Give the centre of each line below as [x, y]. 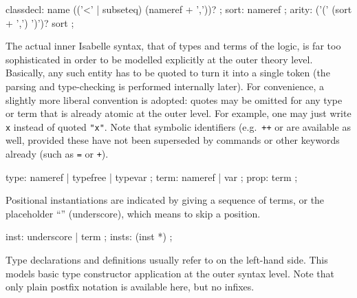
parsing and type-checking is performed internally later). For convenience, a [165, 86]
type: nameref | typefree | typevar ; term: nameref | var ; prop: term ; [152, 177]
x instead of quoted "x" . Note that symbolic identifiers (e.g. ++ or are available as [178, 126]
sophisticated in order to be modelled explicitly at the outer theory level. [159, 59]
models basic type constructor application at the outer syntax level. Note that [170, 273]
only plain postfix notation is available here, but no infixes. [130, 287]
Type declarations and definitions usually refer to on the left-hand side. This [167, 260]
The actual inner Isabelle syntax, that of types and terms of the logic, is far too [173, 46]
